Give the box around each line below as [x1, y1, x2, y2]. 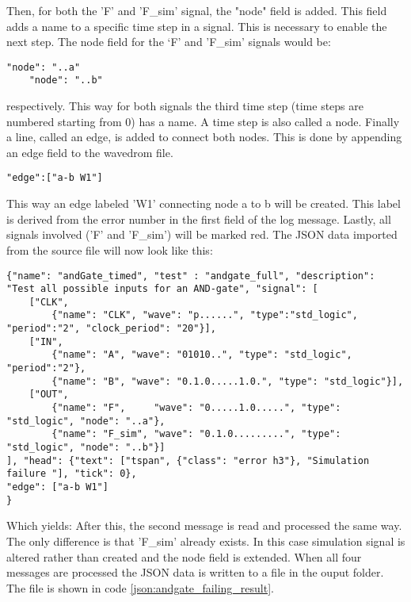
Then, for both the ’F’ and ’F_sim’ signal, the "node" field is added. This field [6, 2, 387, 18]
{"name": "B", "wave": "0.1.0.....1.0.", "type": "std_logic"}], [51, 375, 404, 387]
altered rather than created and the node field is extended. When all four [6, 548, 362, 565]
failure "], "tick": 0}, [6, 468, 137, 480]
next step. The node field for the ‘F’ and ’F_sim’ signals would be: [6, 33, 331, 50]
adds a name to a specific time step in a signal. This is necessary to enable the [6, 17, 387, 34]
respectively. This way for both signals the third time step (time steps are [6, 98, 363, 114]
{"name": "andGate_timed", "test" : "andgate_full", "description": [6, 270, 375, 282]
